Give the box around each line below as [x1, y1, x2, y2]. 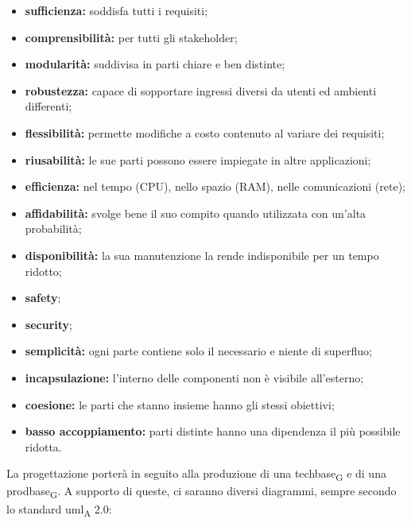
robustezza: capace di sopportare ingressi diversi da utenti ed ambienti [25, 82, 377, 99]
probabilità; [25, 220, 82, 237]
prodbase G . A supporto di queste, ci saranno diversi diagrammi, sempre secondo [6, 482, 397, 502]
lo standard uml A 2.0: [6, 500, 112, 519]
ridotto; [25, 262, 62, 279]
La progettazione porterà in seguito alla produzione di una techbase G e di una [6, 465, 386, 484]
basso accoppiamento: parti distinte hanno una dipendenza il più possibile [25, 423, 401, 440]
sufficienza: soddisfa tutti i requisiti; [25, 2, 208, 18]
